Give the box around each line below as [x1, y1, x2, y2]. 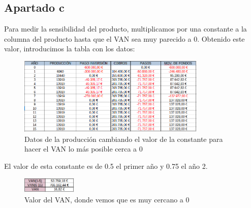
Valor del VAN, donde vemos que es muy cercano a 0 [24, 194, 190, 204]
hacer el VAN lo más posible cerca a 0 [24, 143, 143, 154]
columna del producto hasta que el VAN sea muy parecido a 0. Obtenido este [4, 33, 245, 44]
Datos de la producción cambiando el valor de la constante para [24, 133, 223, 144]
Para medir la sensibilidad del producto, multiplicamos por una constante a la [4, 23, 247, 34]
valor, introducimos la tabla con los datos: [4, 43, 135, 54]
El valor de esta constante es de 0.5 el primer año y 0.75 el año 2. [4, 160, 208, 171]
